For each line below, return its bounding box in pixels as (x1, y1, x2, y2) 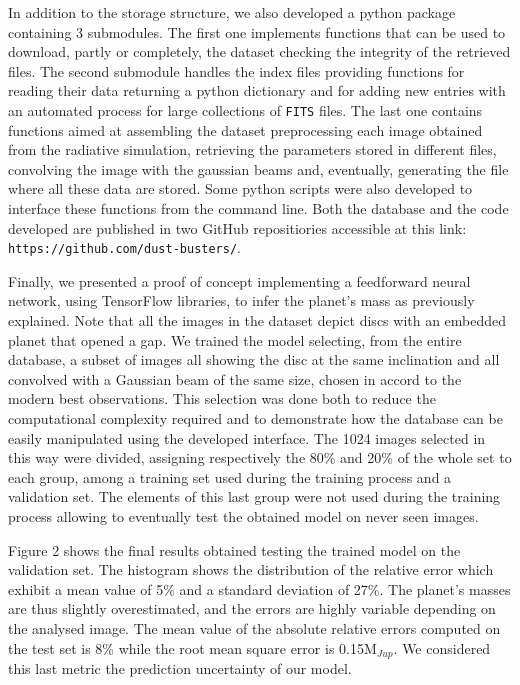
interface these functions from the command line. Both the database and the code (8, 198, 509, 218)
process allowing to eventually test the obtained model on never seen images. (8, 505, 479, 526)
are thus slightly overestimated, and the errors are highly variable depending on (8, 598, 496, 619)
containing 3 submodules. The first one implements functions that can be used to (8, 21, 506, 42)
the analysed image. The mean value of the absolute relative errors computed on (8, 617, 501, 638)
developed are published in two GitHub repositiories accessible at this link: (8, 217, 467, 238)
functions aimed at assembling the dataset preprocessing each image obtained (8, 119, 483, 140)
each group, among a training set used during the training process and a (8, 466, 452, 487)
